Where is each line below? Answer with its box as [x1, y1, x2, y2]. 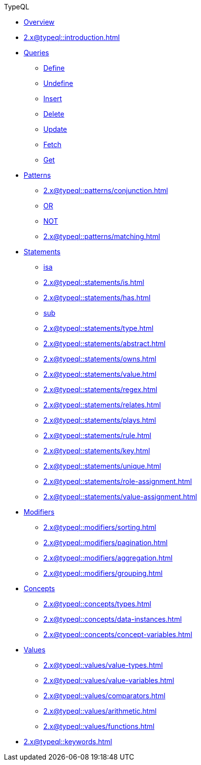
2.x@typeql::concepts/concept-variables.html [43, 630, 193, 639]
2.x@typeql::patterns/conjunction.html [43, 186, 168, 195]
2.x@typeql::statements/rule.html [43, 431, 151, 440]
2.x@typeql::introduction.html [24, 33, 120, 41]
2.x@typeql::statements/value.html [43, 370, 157, 378]
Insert [43, 94, 62, 103]
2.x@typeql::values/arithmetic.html [43, 707, 157, 715]
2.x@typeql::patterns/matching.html [43, 232, 160, 241]
